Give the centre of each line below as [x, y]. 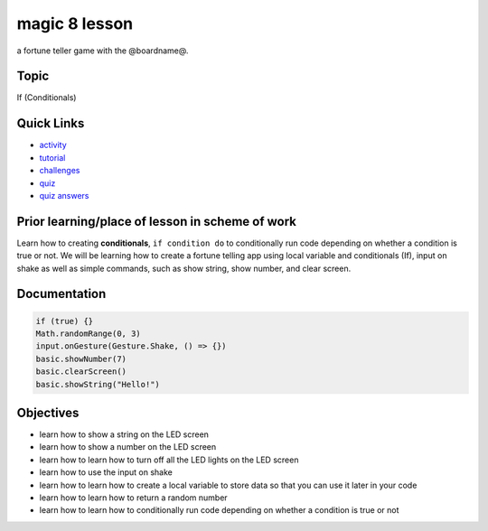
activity [53, 145]
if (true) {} [65, 321]
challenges [60, 171]
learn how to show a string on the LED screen [124, 434]
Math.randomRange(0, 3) [89, 334]
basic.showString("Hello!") [98, 384]
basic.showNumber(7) [81, 359]
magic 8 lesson [75, 23]
